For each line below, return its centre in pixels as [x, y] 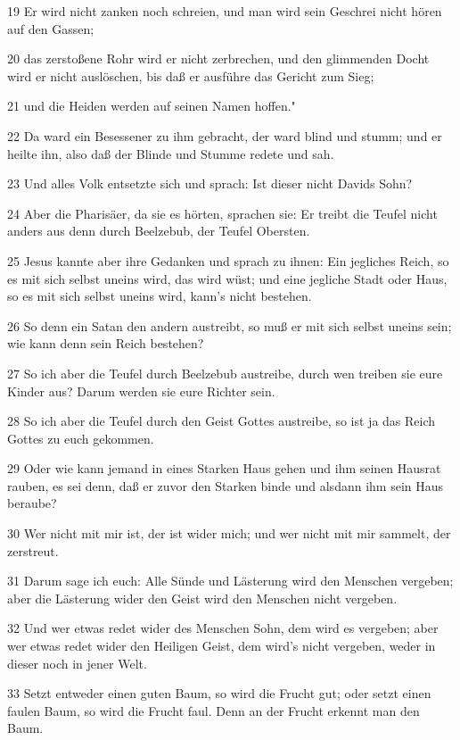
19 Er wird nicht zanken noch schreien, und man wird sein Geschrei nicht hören [225, 11]
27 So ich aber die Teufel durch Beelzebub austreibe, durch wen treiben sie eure [225, 373]
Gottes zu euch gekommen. [81, 438]
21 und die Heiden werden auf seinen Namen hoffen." [152, 106]
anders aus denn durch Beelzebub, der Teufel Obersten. [159, 231]
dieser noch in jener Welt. [77, 663]
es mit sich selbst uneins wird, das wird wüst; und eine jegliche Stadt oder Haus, [227, 278]
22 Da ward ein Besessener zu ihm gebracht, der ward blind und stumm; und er [225, 135]
